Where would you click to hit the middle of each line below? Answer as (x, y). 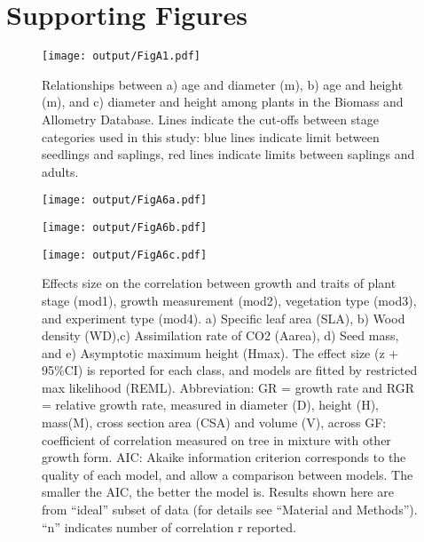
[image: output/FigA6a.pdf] (125, 200)
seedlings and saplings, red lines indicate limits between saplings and (228, 154)
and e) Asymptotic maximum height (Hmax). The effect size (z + (220, 352)
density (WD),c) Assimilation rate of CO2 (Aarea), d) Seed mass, (220, 335)
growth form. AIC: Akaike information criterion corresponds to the (224, 457)
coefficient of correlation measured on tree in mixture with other (216, 439)
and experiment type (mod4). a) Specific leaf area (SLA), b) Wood (224, 318)
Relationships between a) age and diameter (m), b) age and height (223, 84)
